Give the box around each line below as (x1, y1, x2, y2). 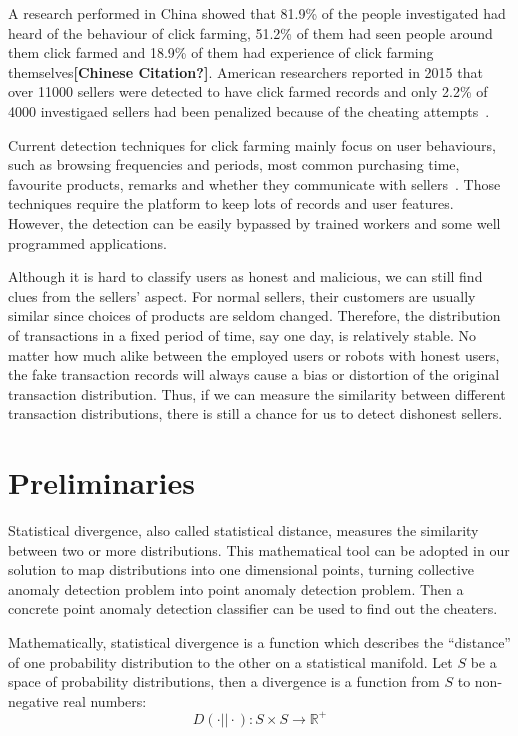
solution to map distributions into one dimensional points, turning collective (8, 559, 475, 580)
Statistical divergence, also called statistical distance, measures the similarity (8, 520, 479, 540)
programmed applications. (8, 232, 167, 253)
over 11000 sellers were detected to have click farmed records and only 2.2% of (8, 81, 488, 102)
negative (8, 690, 59, 711)
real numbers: (63, 690, 147, 711)
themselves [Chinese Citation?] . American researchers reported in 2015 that (8, 61, 483, 82)
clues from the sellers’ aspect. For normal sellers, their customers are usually (8, 285, 476, 306)
